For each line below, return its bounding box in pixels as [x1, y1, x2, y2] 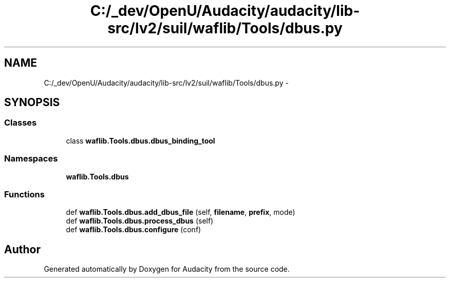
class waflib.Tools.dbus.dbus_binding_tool [66, 136, 215, 145]
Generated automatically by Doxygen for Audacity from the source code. [44, 265, 290, 274]
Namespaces [4, 153, 58, 164]
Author [4, 243, 41, 256]
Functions [4, 189, 45, 199]
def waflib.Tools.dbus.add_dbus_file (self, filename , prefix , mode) [66, 208, 295, 217]
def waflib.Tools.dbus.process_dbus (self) [66, 216, 214, 226]
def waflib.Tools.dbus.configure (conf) [66, 225, 201, 234]
